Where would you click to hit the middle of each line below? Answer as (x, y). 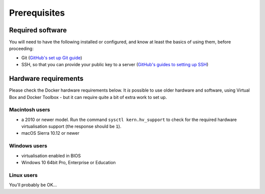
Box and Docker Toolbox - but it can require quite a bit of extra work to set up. (88, 97)
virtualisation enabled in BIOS (51, 156)
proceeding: (21, 48)
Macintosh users (29, 110)
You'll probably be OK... (33, 185)
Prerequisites (37, 13)
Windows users (28, 146)
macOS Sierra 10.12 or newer (50, 133)
